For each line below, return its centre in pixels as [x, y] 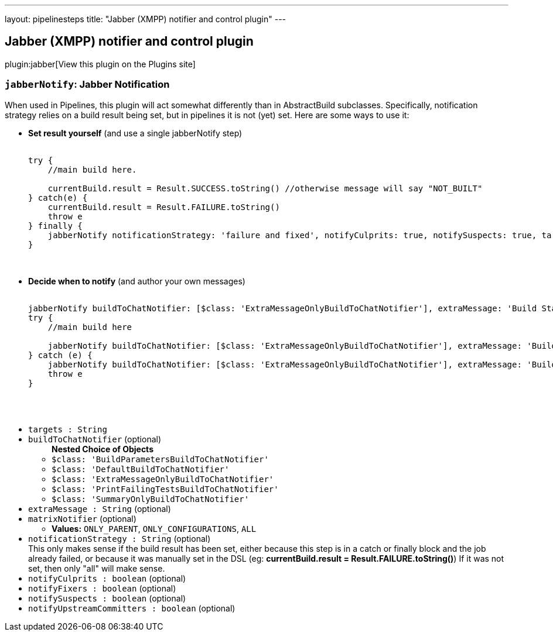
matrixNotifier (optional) [82, 518]
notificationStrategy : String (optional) [120, 538]
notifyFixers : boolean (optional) [102, 588]
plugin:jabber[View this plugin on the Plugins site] [100, 64]
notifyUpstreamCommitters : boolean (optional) [132, 608]
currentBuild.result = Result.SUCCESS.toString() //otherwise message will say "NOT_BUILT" [265, 188]
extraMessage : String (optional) [100, 508]
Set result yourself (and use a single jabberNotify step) [135, 133]
